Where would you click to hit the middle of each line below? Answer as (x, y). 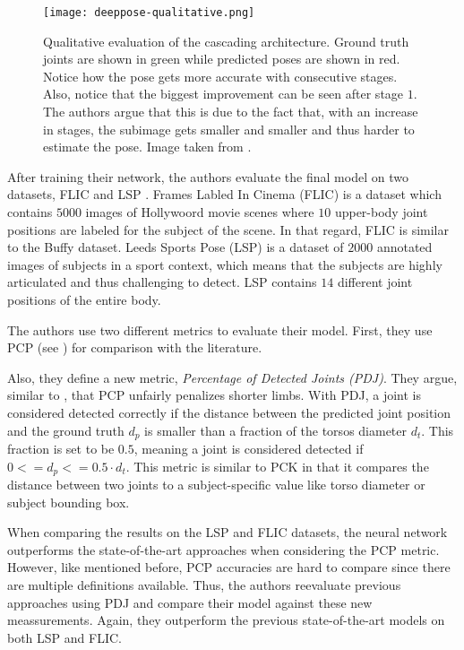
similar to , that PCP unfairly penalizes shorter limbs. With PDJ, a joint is (215, 395)
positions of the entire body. (84, 299)
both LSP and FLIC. (64, 637)
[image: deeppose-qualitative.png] (149, 13)
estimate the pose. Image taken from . (147, 147)
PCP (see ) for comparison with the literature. (135, 347)
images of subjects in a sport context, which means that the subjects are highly (225, 264)
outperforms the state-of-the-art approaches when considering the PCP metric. (223, 549)
